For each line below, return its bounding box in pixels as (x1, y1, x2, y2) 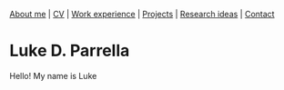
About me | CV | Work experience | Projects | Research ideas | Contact (9, 9, 275, 19)
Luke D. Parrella (9, 41, 130, 61)
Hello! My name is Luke (9, 70, 97, 81)
